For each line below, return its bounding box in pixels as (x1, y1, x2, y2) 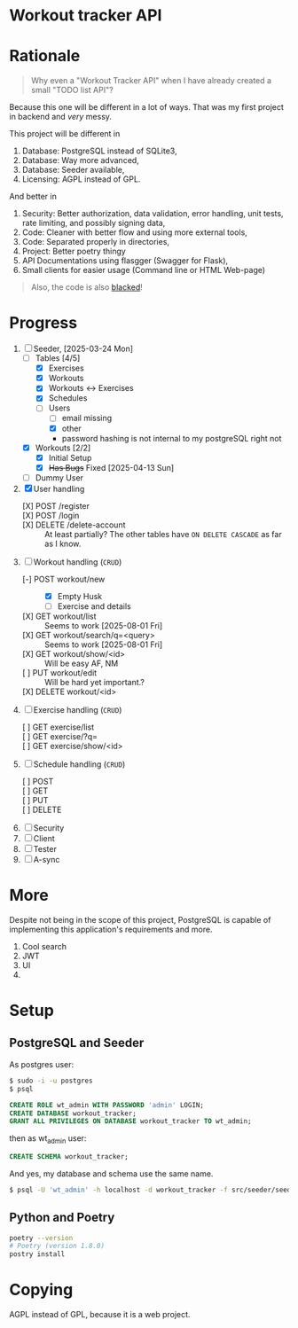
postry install (9, 1250, 66, 1259)
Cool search (21, 941, 67, 951)
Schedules (48, 393, 88, 403)
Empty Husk (57, 590, 103, 601)
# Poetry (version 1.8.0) (9, 1242, 105, 1251)
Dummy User (35, 472, 84, 483)
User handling (33, 483, 85, 494)
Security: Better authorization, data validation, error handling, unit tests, (21, 208, 284, 219)
